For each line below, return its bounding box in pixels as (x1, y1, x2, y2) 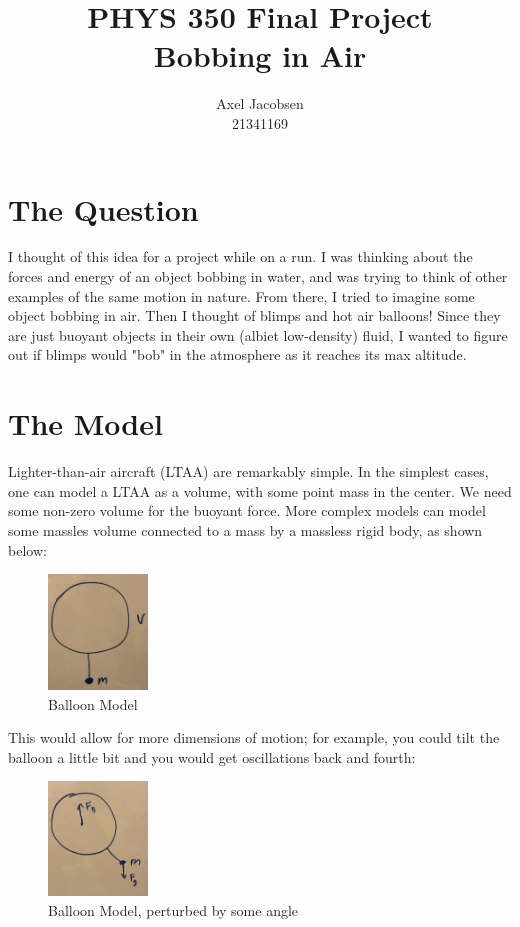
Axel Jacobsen (216, 93, 304, 114)
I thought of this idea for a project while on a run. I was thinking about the (8, 246, 473, 267)
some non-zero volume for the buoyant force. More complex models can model (8, 500, 486, 521)
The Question (8, 188, 199, 229)
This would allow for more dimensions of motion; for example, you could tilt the (8, 727, 500, 748)
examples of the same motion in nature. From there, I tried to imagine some (8, 285, 475, 306)
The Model (8, 403, 163, 444)
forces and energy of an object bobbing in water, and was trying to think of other (8, 266, 508, 287)
